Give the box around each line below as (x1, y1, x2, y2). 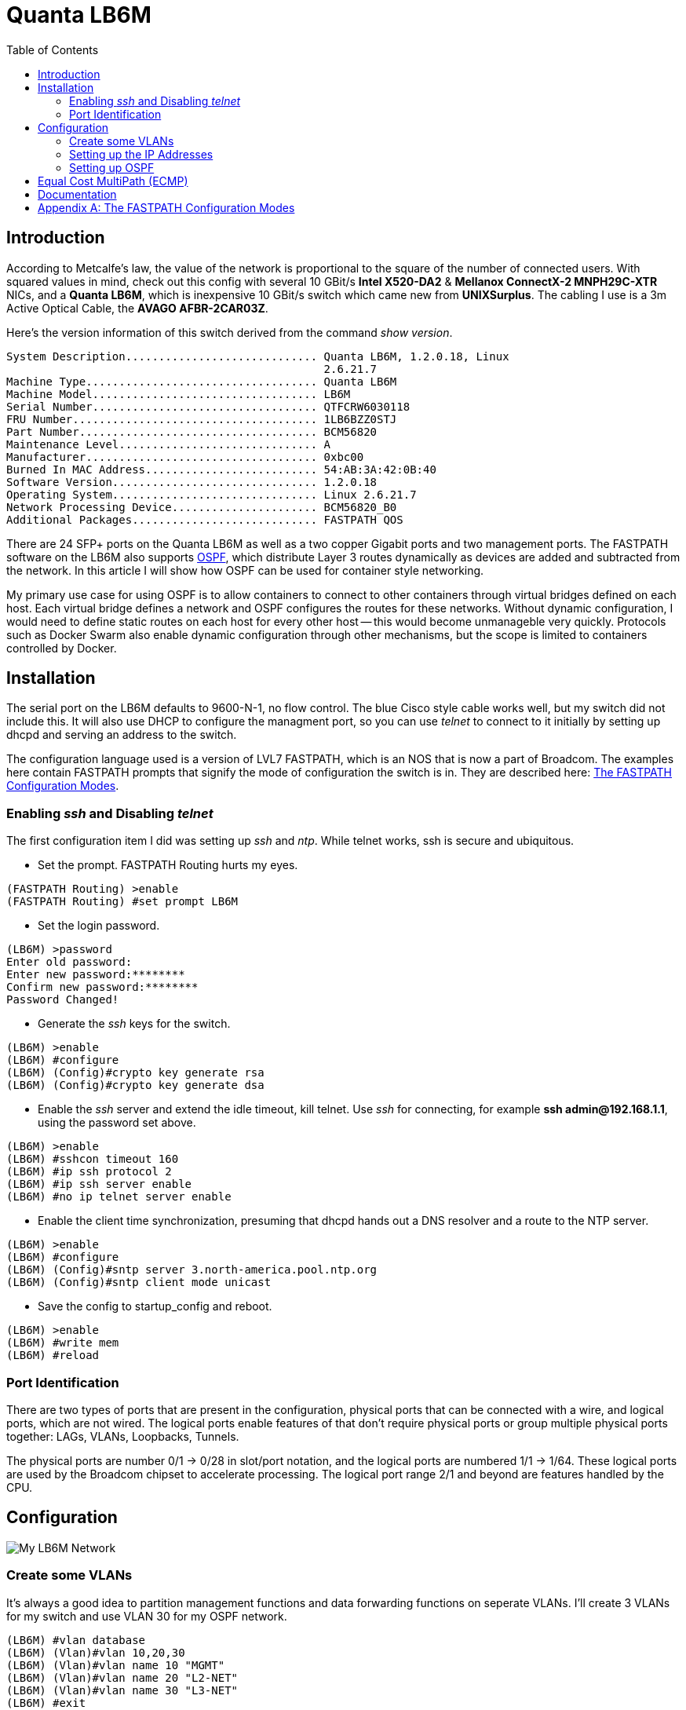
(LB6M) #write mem (6, 1336, 119, 1350)
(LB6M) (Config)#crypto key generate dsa (6, 1079, 265, 1092)
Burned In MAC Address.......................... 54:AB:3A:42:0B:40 (6, 462, 436, 476)
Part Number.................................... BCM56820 (6, 425, 378, 438)
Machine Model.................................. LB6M (6, 387, 351, 400)
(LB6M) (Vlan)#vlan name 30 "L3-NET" (6, 1683, 239, 1697)
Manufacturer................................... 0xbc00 (6, 450, 364, 463)
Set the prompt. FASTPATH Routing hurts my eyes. (38, 858, 298, 872)
